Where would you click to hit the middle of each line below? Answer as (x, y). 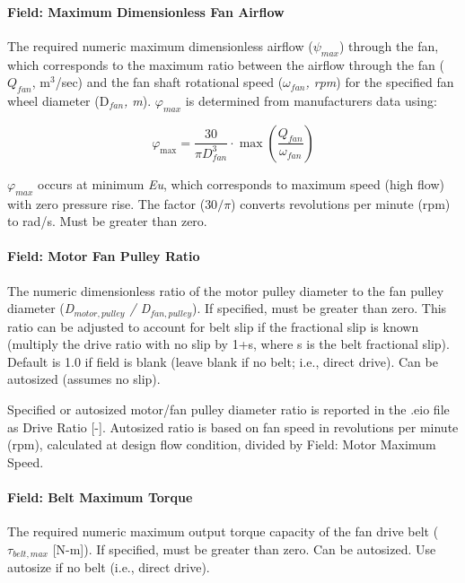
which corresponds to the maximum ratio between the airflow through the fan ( (226, 64)
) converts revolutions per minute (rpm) (341, 203)
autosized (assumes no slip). (84, 379)
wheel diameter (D (58, 100)
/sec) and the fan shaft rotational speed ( (169, 82)
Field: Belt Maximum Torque (100, 496)
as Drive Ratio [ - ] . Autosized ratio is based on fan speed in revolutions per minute (233, 426)
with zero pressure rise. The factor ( (106, 203)
